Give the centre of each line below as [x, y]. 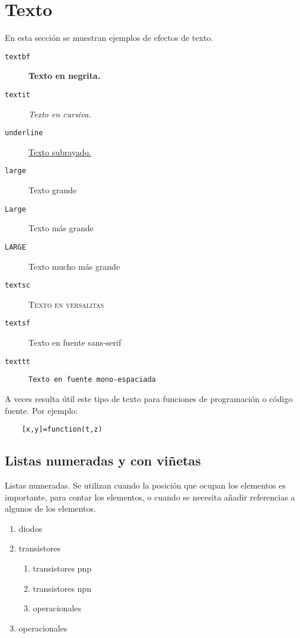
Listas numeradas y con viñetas [103, 460]
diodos [31, 528]
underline [24, 133]
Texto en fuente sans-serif [75, 342]
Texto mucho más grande [74, 266]
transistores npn [62, 588]
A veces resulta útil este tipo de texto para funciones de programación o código [149, 399]
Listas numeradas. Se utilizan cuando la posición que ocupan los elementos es [146, 485]
